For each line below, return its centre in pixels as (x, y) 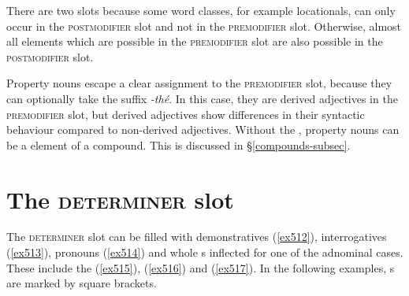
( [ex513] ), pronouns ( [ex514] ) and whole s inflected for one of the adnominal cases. (205, 252)
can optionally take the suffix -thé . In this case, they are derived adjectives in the (202, 98)
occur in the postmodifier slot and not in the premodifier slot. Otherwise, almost (204, 26)
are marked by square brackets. (82, 283)
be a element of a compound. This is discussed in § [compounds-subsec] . (178, 144)
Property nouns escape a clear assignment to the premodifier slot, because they (199, 83)
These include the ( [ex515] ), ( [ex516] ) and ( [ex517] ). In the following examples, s (201, 267)
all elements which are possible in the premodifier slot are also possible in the (195, 41)
